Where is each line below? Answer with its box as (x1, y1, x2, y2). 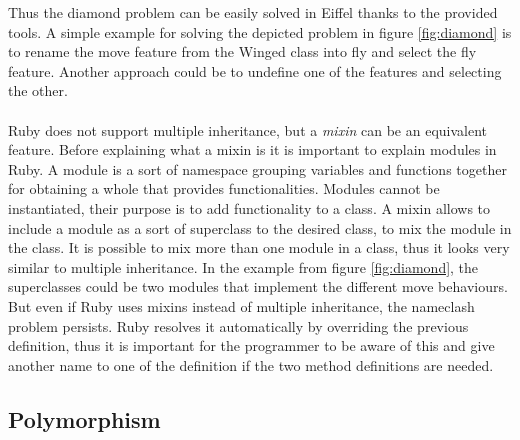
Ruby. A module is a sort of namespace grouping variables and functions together (8, 158, 507, 179)
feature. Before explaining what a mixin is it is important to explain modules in (8, 139, 497, 160)
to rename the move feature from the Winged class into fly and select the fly (8, 41, 477, 62)
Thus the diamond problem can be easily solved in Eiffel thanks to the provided (8, 2, 498, 22)
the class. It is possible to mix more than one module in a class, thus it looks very (8, 237, 510, 258)
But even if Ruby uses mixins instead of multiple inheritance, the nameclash (8, 295, 475, 316)
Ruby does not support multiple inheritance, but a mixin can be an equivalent (8, 119, 488, 140)
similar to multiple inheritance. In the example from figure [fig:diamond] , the (8, 256, 479, 277)
